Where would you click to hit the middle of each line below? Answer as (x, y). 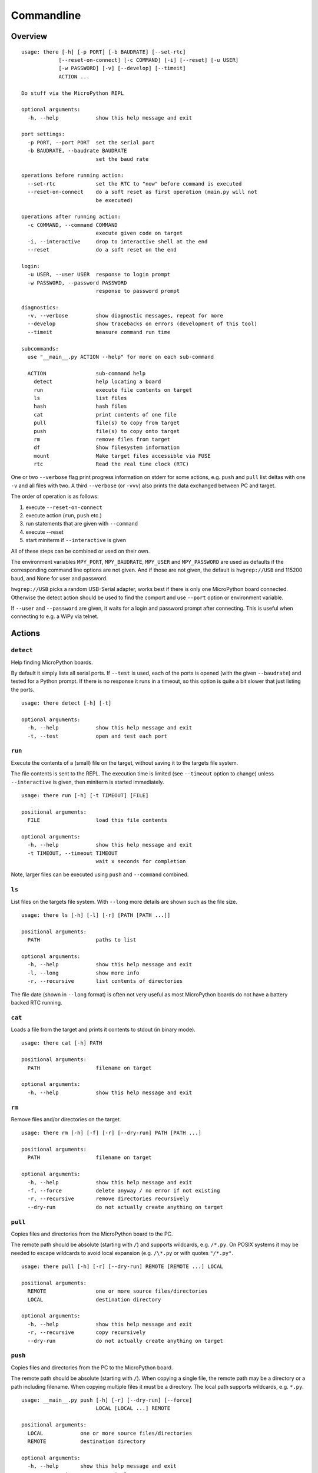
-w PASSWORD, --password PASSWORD (77, 283)
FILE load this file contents (97, 820)
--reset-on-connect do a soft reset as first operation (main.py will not (142, 192)
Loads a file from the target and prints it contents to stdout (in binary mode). (103, 1030)
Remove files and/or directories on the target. (66, 1119)
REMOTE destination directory (87, 1441)
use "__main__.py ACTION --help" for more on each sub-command (121, 357)
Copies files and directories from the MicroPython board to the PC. (92, 1234)
